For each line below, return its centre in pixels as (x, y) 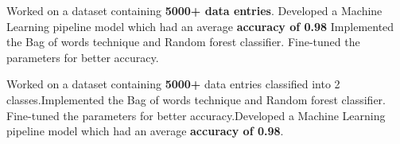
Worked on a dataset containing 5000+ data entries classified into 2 (173, 84)
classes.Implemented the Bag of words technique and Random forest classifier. (196, 99)
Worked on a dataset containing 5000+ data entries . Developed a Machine (194, 10)
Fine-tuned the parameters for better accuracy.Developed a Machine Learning (196, 115)
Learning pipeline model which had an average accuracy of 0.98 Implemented (200, 26)
